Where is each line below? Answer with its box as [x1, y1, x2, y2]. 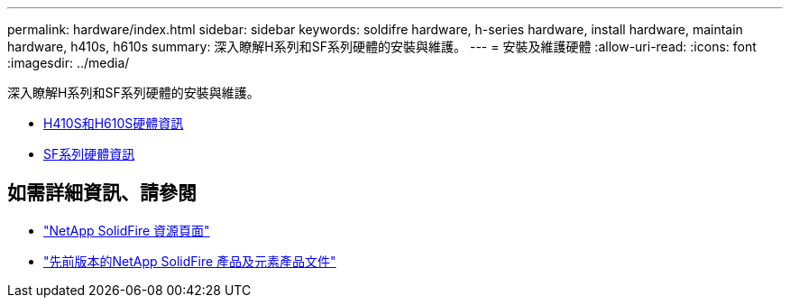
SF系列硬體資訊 [43, 146, 135, 162]
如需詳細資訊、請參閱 [7, 181, 197, 205]
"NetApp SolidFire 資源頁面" [43, 222, 210, 238]
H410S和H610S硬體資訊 [43, 116, 184, 131]
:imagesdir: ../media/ [7, 55, 130, 70]
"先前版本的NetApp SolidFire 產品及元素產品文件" [43, 253, 336, 269]
